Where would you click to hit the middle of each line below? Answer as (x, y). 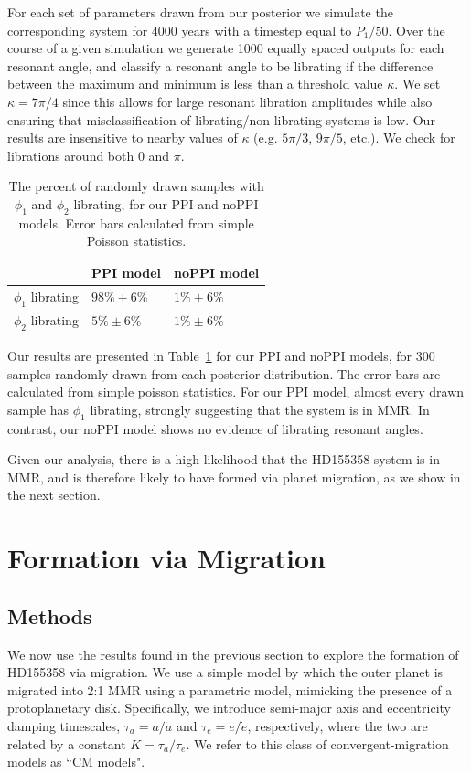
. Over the (417, 30)
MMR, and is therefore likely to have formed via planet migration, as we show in (234, 477)
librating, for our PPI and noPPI (166, 203)
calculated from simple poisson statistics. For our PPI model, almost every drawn (236, 392)
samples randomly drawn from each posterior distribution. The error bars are (224, 373)
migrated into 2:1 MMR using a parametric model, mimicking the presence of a (230, 689)
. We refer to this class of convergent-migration (317, 743)
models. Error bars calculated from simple (136, 223)
